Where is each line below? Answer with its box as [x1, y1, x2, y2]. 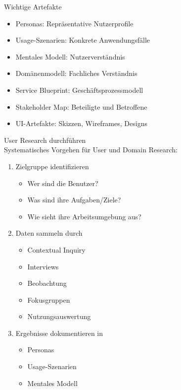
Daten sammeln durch [15, 228, 83, 238]
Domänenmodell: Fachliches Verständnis [15, 68, 137, 78]
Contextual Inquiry [27, 244, 86, 255]
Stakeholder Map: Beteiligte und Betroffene [15, 101, 147, 112]
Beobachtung [27, 278, 67, 288]
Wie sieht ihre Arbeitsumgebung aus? [27, 211, 141, 221]
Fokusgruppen [27, 294, 70, 305]
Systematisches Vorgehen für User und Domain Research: [4, 144, 178, 155]
